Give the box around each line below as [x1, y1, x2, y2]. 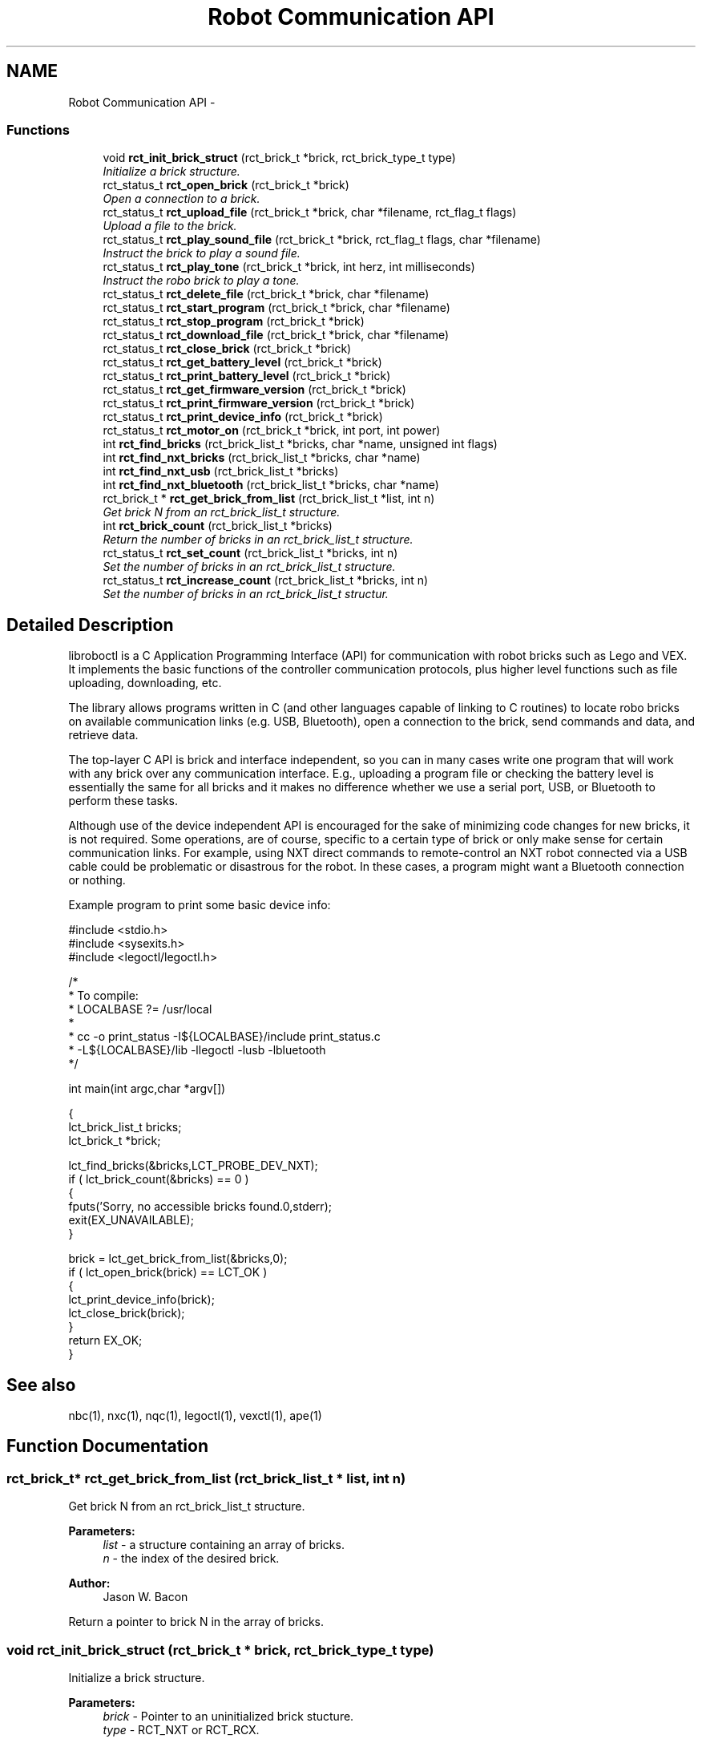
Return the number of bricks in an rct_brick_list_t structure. [103, 532, 414, 547]
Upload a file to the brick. [103, 219, 237, 233]
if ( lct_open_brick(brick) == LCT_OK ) [68, 1265, 268, 1280]
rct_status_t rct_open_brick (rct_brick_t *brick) [103, 178, 349, 192]
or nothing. [68, 873, 126, 888]
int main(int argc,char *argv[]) [68, 1082, 226, 1096]
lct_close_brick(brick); [68, 1306, 185, 1320]
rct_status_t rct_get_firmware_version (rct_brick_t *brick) [103, 382, 406, 397]
